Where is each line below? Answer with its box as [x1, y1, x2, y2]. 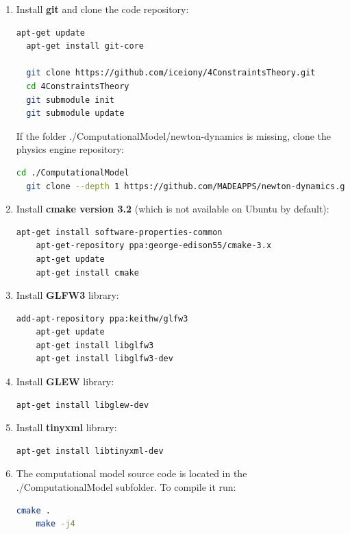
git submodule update [26, 108, 125, 119]
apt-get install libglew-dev [16, 400, 149, 410]
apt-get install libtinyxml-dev [16, 446, 164, 456]
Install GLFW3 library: [16, 288, 119, 302]
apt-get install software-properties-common [16, 227, 223, 237]
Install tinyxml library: [16, 420, 117, 435]
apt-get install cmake [36, 267, 139, 278]
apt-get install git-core [26, 41, 144, 51]
